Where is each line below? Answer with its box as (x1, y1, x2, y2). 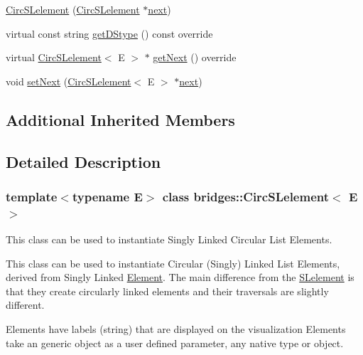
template (6, 187, 58, 205)
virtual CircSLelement (6, 50, 102, 65)
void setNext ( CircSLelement (6, 73, 131, 88)
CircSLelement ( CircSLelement (6, 2, 140, 16)
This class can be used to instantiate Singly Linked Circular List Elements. (6, 232, 332, 247)
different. (6, 297, 45, 312)
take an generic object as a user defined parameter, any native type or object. (6, 335, 344, 350)
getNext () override (153, 50, 237, 65)
